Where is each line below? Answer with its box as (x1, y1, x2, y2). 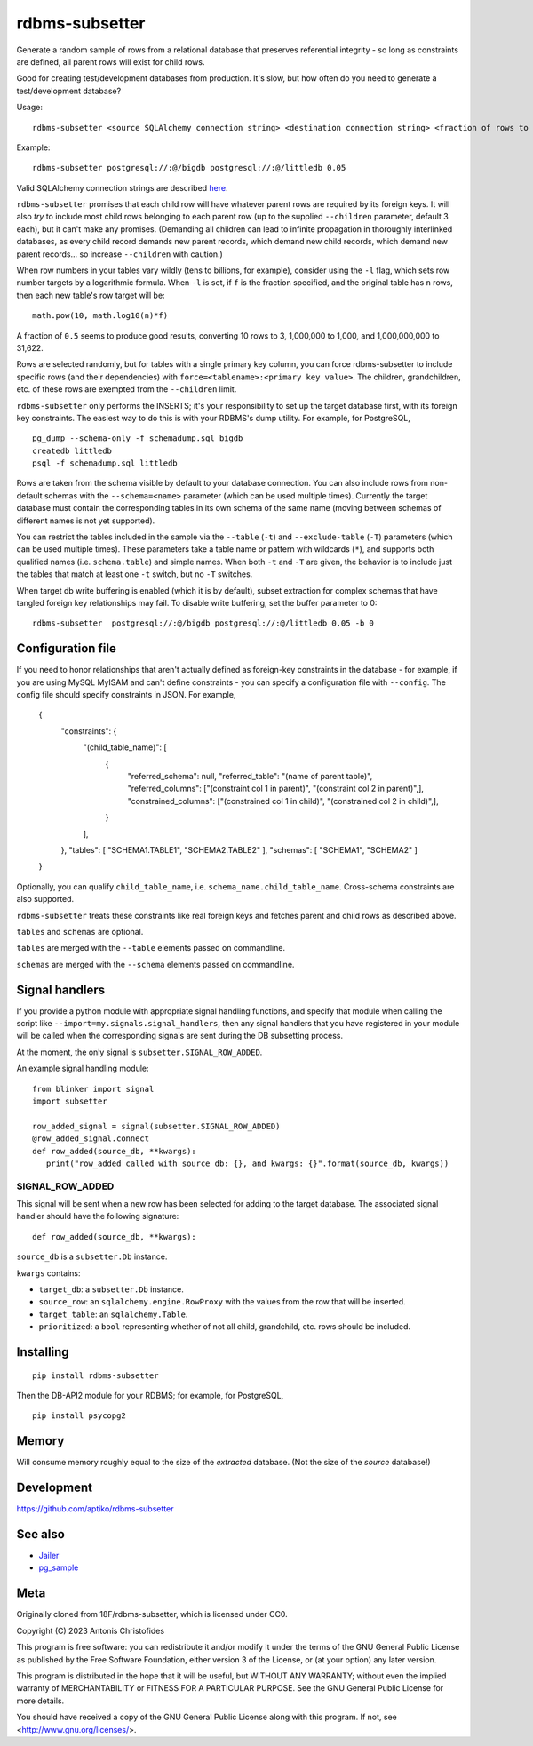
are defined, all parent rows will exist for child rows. (16, 56, 205, 67)
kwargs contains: (16, 1267, 81, 1279)
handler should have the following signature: (16, 1211, 179, 1222)
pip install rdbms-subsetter (32, 1370, 159, 1381)
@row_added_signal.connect (32, 1134, 150, 1144)
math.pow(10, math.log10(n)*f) (32, 311, 169, 321)
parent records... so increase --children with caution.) (16, 249, 224, 259)
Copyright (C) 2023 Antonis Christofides (16, 1625, 164, 1636)
